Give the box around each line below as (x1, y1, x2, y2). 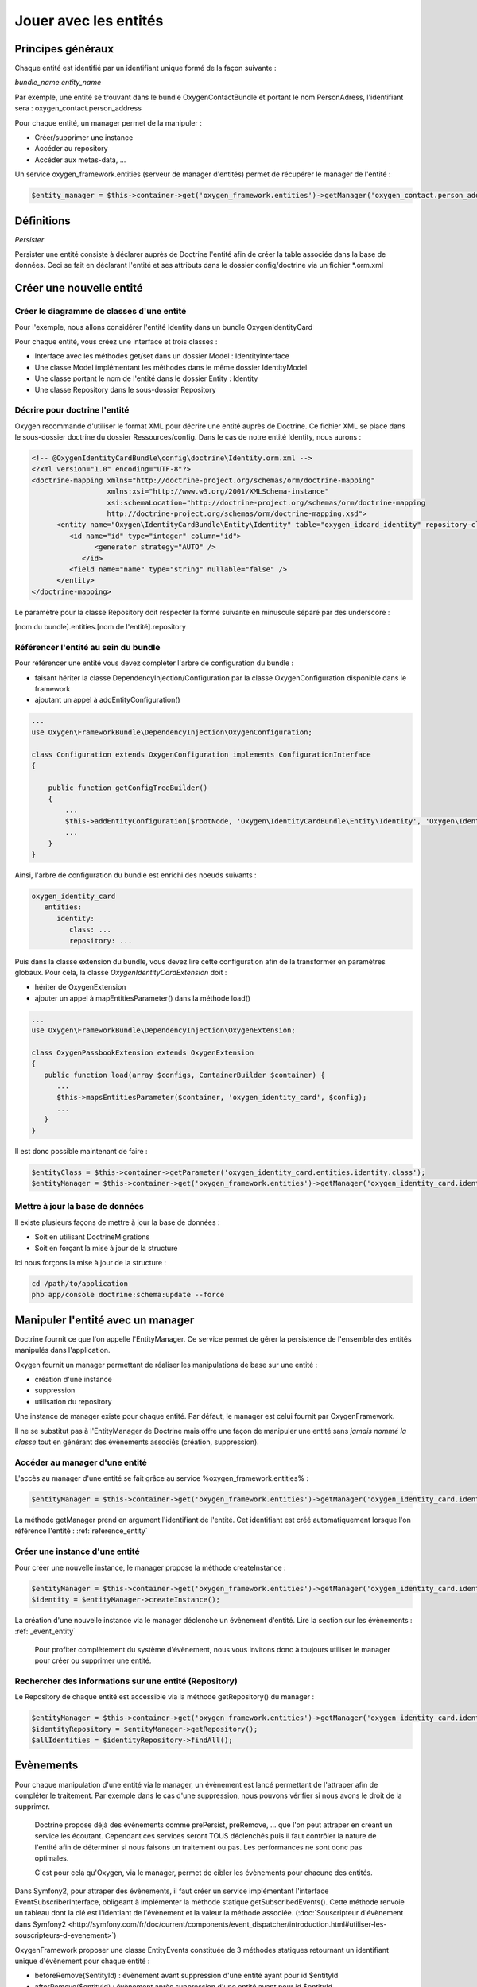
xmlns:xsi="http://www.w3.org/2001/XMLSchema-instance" (107, 487, 330, 496)
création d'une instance (34, 1375, 113, 1385)
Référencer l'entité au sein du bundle (14, 641, 161, 653)
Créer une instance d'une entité (14, 1546, 140, 1557)
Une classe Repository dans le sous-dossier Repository (34, 385, 216, 394)
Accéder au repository (34, 144, 108, 153)
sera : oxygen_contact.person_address (14, 103, 142, 113)
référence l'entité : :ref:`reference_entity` (14, 1526, 148, 1536)
